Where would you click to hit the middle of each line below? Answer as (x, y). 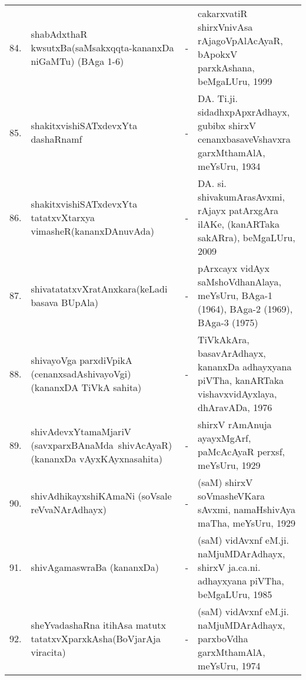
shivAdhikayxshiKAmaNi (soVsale (101, 496)
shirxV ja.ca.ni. (229, 567)
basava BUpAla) (64, 302)
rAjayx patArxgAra (238, 210)
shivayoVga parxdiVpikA (82, 360)
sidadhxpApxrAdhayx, (244, 112)
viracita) (48, 652)
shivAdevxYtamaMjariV (81, 431)
